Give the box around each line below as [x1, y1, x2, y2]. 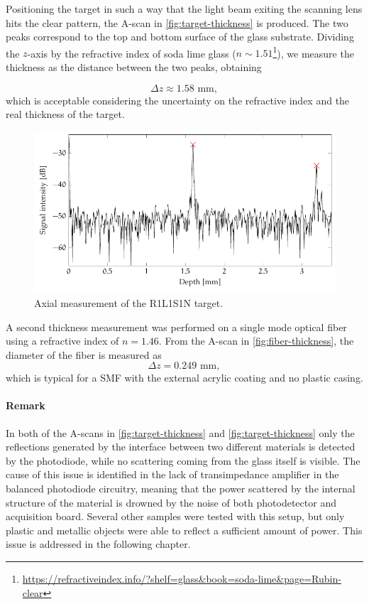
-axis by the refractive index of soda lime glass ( [27, 45, 236, 60]
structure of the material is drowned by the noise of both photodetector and [6, 495, 336, 509]
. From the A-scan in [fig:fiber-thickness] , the [158, 333, 354, 348]
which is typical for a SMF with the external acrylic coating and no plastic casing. [6, 370, 363, 385]
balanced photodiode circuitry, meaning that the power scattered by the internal [6, 481, 356, 496]
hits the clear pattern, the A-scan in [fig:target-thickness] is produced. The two [6, 15, 348, 30]
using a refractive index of [6, 333, 119, 348]
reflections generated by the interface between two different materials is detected [6, 439, 356, 454]
